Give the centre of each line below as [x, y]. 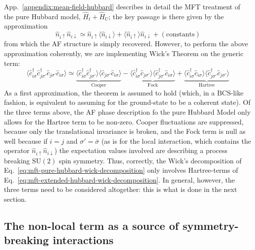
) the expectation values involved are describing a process [141, 150]
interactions [83, 240]
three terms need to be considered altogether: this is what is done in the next [121, 189]
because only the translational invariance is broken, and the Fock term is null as [125, 131]
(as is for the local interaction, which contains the [176, 141]
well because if [26, 141]
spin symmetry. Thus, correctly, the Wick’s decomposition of [150, 160]
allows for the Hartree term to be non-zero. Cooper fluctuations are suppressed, [124, 121]
